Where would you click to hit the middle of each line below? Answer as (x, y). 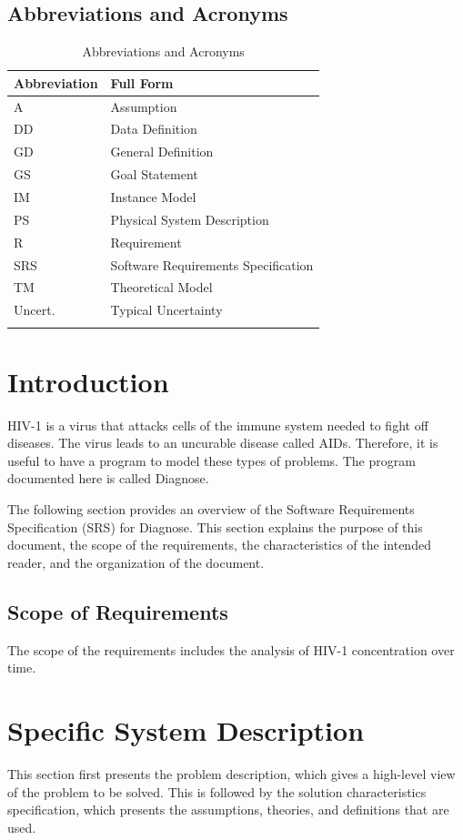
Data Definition (154, 129)
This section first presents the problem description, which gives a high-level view (231, 773)
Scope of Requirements (118, 611)
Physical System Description (190, 219)
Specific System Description (186, 730)
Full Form (142, 82)
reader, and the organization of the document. (136, 562)
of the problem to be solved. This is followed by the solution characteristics (217, 791)
